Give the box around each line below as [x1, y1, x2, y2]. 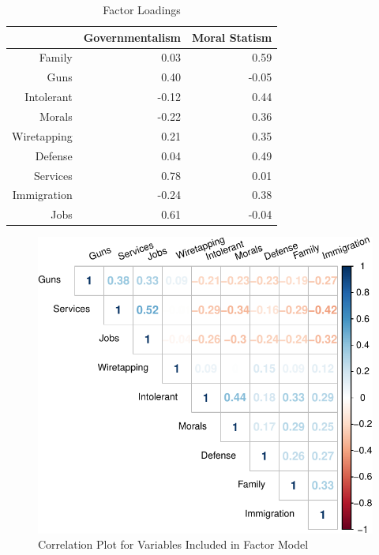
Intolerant [24, 88, 73, 105]
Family [39, 49, 73, 66]
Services [33, 167, 73, 183]
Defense [35, 147, 73, 163]
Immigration [12, 186, 73, 203]
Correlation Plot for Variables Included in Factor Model [38, 536, 309, 553]
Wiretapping [12, 127, 73, 144]
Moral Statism [192, 28, 272, 45]
